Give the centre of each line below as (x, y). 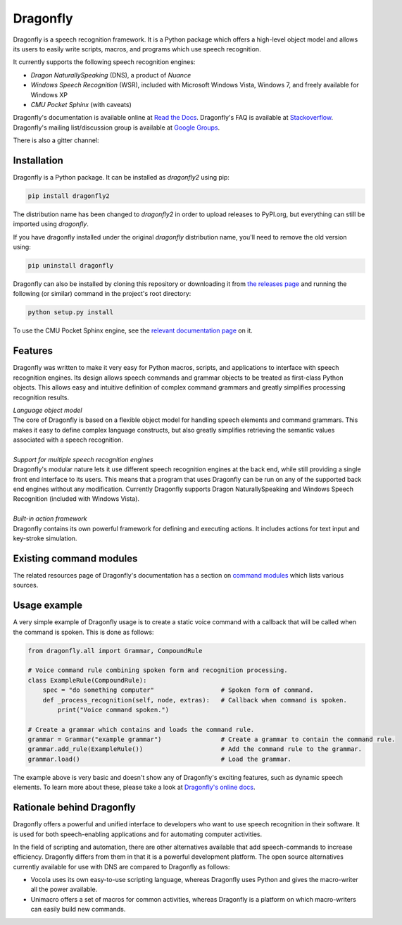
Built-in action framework (50, 519)
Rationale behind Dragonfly (75, 808)
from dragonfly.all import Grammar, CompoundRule (115, 651)
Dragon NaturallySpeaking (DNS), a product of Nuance (111, 75)
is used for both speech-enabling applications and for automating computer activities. (138, 834)
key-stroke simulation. (45, 538)
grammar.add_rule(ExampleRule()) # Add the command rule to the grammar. (195, 749)
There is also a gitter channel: (56, 140)
